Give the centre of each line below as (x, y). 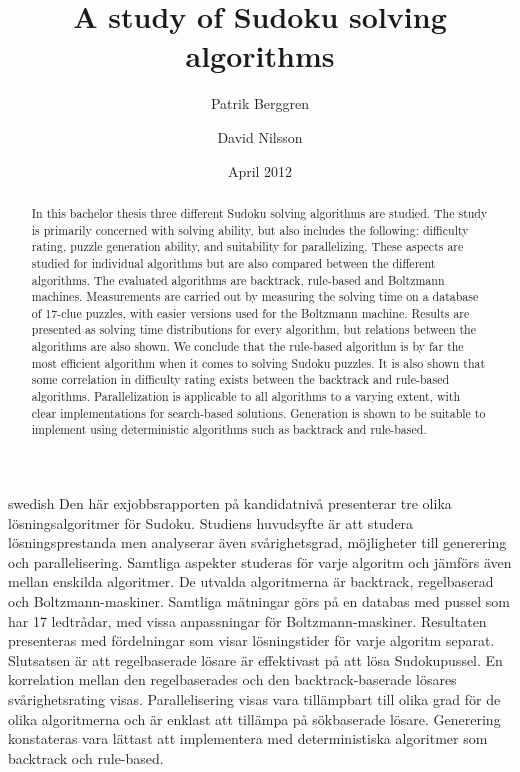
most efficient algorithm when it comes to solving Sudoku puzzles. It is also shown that (258, 362)
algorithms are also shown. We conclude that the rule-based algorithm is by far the (247, 346)
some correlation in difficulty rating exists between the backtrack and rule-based (240, 379)
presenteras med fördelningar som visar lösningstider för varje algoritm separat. (251, 640)
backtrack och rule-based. (86, 757)
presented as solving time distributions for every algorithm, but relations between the (253, 329)
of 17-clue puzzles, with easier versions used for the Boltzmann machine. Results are (250, 312)
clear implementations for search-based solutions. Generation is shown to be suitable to (258, 412)
